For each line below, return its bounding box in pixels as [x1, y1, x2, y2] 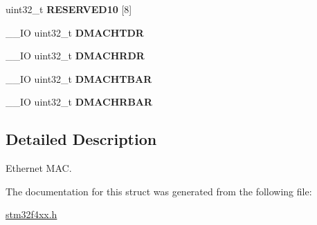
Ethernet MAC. [6, 161, 72, 175]
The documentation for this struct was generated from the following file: [6, 184, 312, 198]
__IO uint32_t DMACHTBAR [6, 71, 152, 86]
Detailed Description [6, 128, 157, 150]
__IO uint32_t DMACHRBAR [6, 95, 153, 109]
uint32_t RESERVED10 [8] [6, 2, 132, 16]
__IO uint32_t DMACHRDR [6, 48, 145, 63]
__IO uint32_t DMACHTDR [6, 25, 144, 39]
